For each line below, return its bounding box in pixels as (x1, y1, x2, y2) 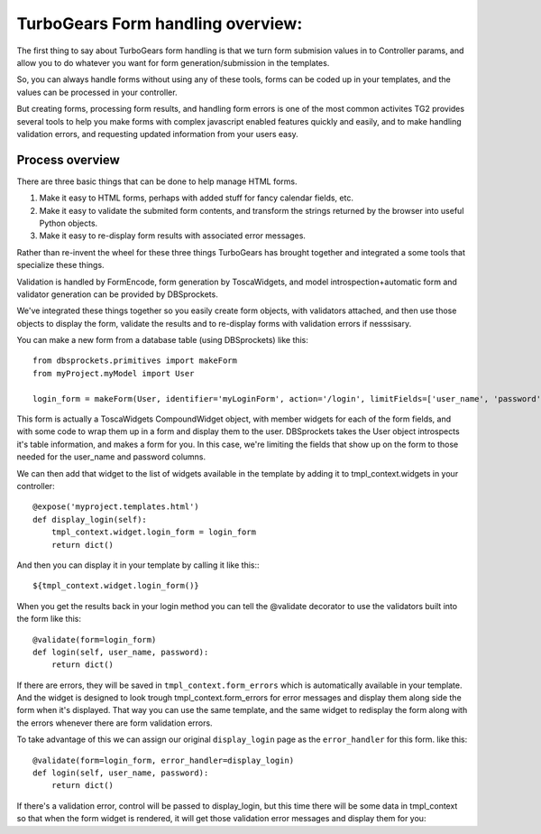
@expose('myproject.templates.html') (32, 502, 200, 512)
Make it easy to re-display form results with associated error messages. (39, 230, 307, 241)
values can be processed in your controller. (16, 87, 178, 97)
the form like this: (16, 614, 81, 625)
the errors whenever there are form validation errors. (16, 718, 213, 728)
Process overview (16, 152, 121, 167)
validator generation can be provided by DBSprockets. (16, 289, 218, 300)
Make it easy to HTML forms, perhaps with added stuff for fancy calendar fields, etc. (39, 192, 353, 203)
